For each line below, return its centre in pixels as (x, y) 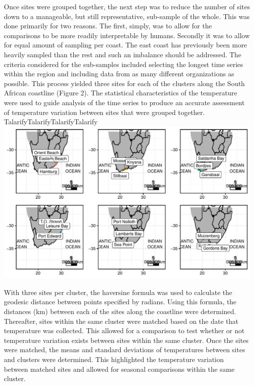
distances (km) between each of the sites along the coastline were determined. (120, 311)
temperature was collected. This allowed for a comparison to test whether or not (124, 330)
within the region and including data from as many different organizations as (119, 74)
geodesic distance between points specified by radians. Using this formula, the (120, 302)
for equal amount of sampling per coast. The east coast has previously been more (126, 45)
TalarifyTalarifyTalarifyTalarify (51, 122)
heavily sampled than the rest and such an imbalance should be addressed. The (123, 54)
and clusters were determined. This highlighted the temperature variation (114, 359)
